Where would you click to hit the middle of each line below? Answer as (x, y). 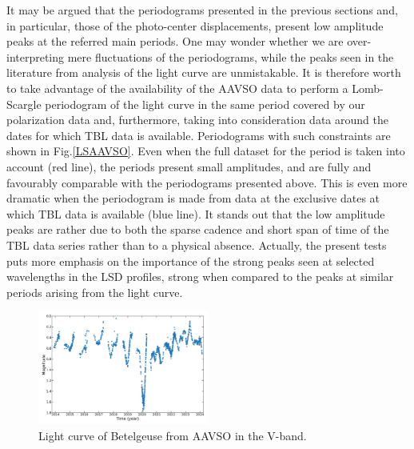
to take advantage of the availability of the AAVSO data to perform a (177, 88)
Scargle (24, 104)
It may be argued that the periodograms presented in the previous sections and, (202, 10)
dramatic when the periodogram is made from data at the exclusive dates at (193, 198)
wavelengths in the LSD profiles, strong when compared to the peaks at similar (200, 277)
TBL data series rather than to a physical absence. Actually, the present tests (197, 245)
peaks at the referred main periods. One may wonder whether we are (175, 41)
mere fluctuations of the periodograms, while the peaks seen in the (231, 56)
